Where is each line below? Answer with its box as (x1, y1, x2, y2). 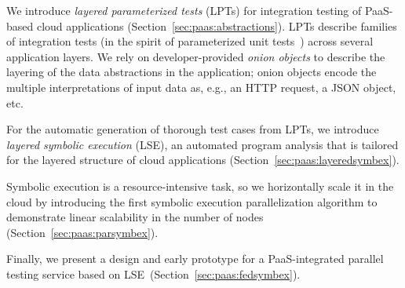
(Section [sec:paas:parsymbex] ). (6, 224, 159, 240)
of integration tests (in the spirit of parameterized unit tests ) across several (6, 33, 374, 49)
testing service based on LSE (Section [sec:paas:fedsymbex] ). (6, 265, 301, 282)
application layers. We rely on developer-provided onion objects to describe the (6, 48, 385, 64)
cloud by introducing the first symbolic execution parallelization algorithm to (6, 193, 378, 210)
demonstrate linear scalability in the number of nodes (6, 209, 264, 225)
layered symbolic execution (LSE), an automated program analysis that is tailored (6, 136, 399, 152)
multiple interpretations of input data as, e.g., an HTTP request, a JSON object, (6, 78, 396, 95)
